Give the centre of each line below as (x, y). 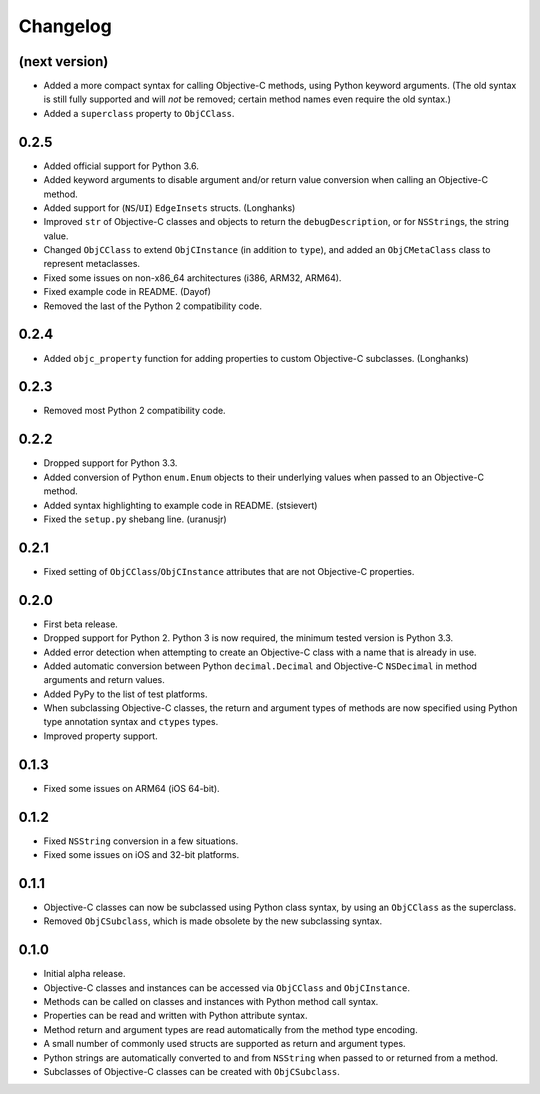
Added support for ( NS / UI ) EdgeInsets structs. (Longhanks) (169, 207)
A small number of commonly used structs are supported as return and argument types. (224, 1044)
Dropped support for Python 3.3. (110, 463)
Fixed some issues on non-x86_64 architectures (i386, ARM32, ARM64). (192, 277)
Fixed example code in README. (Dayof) (127, 292)
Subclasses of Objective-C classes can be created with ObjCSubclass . (191, 1072)
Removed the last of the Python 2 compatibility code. (152, 306)
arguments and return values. (104, 680)
